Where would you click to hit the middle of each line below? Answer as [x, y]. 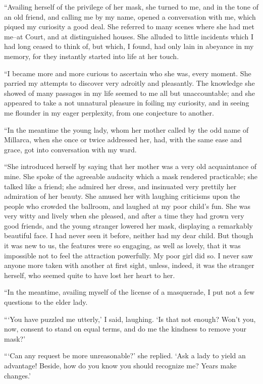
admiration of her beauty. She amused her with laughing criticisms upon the [122, 196]
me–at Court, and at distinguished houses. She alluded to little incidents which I [129, 36]
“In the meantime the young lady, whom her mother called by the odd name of [126, 129]
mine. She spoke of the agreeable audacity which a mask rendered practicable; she [131, 176]
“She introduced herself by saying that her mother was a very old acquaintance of [130, 166]
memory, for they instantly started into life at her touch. [92, 56]
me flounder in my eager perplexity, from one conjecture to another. [109, 112]
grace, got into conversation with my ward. [70, 149]
